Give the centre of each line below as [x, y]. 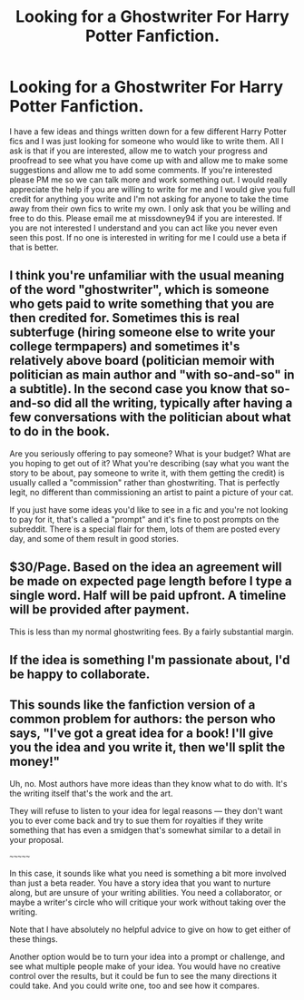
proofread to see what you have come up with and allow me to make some [149, 160]
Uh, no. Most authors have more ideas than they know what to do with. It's [148, 783]
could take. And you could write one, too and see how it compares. [135, 985]
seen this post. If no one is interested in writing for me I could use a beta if [148, 237]
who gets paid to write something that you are [142, 304]
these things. [34, 939]
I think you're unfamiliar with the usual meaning [147, 275]
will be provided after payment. [100, 610]
